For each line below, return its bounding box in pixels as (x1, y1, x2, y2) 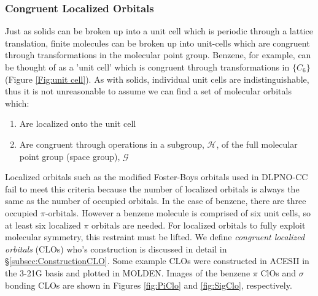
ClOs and (260, 266, 297, 279)
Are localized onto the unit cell (19, 117, 136, 130)
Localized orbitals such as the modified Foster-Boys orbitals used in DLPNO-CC (5, 170, 308, 183)
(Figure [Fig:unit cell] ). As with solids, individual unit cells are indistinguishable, (5, 72, 309, 85)
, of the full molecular (216, 137, 298, 150)
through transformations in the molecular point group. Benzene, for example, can (5, 48, 311, 61)
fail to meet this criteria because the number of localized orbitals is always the (5, 182, 300, 195)
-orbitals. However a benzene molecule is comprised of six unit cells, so (45, 206, 311, 219)
